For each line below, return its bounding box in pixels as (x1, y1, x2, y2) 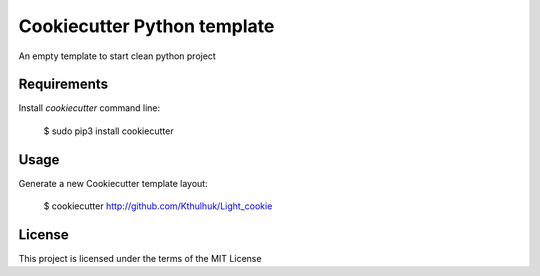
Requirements (18, 76, 109, 93)
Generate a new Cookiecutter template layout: (18, 177, 209, 189)
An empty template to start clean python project (18, 50, 217, 62)
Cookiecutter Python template (18, 15, 275, 37)
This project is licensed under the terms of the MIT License (18, 253, 262, 265)
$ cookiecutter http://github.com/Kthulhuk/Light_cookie (43, 200, 273, 212)
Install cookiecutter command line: (18, 102, 161, 114)
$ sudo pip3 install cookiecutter (43, 125, 174, 137)
